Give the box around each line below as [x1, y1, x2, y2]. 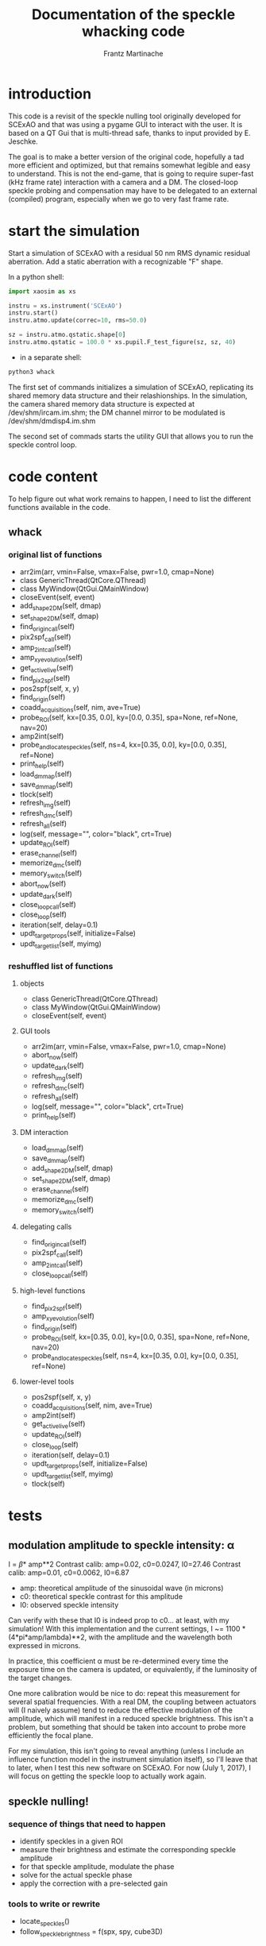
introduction [8, 85, 92, 102]
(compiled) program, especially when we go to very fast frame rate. [8, 194, 229, 203]
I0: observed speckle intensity [19, 1600, 119, 1610]
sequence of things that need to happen [8, 1818, 166, 1829]
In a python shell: [8, 272, 65, 281]
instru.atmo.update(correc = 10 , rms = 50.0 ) [8, 316, 148, 325]
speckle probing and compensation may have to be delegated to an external [8, 185, 258, 195]
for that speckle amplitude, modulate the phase [19, 1861, 175, 1871]
